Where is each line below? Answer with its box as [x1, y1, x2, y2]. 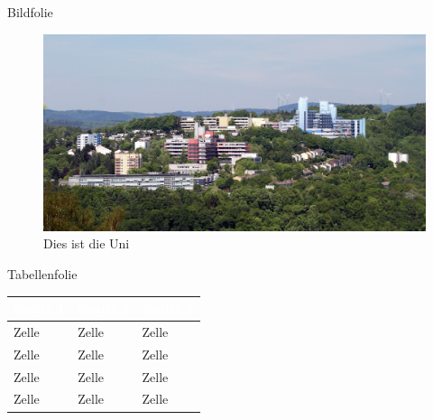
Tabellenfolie [7, 264, 78, 283]
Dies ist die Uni [43, 234, 130, 253]
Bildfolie [7, 3, 53, 21]
